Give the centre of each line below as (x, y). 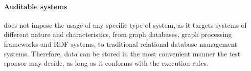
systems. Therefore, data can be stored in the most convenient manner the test (122, 53)
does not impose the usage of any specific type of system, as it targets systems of (125, 25)
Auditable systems (35, 6)
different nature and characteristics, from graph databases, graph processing (118, 34)
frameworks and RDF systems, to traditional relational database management (121, 44)
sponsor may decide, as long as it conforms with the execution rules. (106, 63)
